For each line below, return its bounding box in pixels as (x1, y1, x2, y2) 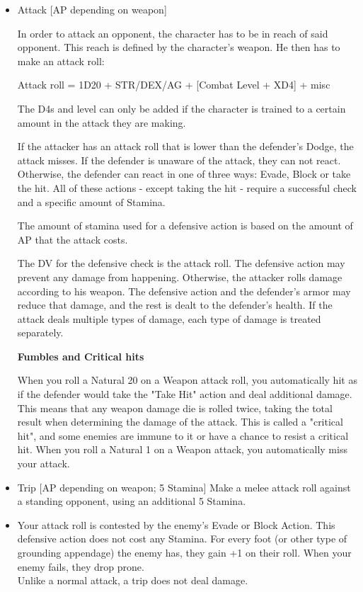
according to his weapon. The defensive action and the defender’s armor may (17, 283, 351, 298)
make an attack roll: (17, 53, 105, 68)
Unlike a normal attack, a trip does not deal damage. (17, 573, 248, 588)
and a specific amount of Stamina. (17, 194, 166, 209)
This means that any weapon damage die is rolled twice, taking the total (17, 400, 333, 415)
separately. (17, 325, 64, 340)
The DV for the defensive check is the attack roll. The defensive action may (17, 256, 345, 271)
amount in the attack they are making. (17, 115, 186, 130)
